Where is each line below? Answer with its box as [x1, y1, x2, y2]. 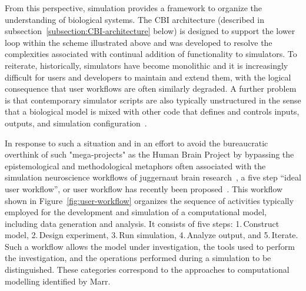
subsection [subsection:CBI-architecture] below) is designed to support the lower [5, 25, 295, 37]
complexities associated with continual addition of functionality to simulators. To [5, 48, 297, 60]
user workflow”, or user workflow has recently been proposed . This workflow [5, 182, 283, 195]
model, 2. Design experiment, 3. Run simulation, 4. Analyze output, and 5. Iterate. [5, 229, 298, 241]
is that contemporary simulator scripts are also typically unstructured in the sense [5, 93, 301, 106]
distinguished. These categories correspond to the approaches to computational [5, 263, 290, 276]
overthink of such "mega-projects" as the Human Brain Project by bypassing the [5, 148, 294, 160]
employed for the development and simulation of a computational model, [5, 206, 267, 218]
